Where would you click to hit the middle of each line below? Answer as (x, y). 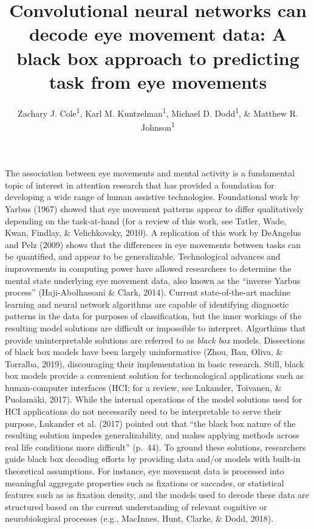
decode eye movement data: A (158, 34)
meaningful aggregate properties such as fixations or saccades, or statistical (145, 482)
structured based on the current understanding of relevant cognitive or (136, 506)
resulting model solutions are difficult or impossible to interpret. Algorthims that (155, 327)
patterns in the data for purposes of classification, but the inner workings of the (153, 316)
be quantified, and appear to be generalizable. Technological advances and (143, 256)
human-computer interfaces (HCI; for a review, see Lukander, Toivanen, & (143, 387)
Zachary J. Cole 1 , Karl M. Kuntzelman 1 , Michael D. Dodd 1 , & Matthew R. (158, 112)
